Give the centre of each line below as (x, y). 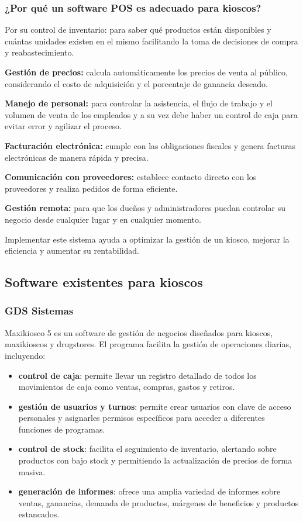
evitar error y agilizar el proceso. (63, 126)
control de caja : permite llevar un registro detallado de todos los (137, 375)
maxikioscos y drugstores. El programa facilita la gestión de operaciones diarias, (148, 344)
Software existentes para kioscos (104, 282)
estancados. (39, 514)
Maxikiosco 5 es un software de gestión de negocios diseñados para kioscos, (139, 332)
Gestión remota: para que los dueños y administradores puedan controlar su (145, 208)
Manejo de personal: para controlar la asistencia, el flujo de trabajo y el (139, 103)
